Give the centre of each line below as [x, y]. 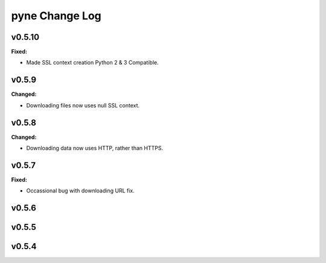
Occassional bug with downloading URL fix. [81, 191]
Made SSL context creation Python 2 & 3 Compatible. [93, 63]
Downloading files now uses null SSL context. [83, 105]
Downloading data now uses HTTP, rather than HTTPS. [94, 148]
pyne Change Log [56, 16]
